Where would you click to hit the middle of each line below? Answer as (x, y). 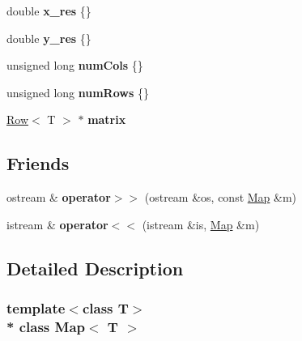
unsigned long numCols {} (75, 65)
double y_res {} (49, 38)
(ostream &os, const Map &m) (221, 197)
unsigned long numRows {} (78, 92)
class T (105, 308)
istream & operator (57, 224)
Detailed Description (95, 268)
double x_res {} (49, 11)
